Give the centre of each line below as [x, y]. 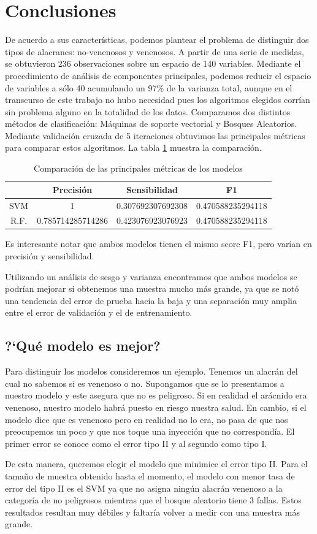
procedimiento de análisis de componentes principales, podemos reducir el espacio [158, 75]
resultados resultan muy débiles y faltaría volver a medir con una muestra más [152, 512]
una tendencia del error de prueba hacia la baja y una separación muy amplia [151, 300]
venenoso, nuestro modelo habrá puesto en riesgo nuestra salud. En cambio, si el [156, 407]
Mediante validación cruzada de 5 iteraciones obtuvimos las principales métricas [155, 135]
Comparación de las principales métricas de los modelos [138, 168]
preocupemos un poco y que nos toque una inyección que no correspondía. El [150, 431]
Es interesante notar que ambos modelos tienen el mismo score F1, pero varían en [158, 244]
